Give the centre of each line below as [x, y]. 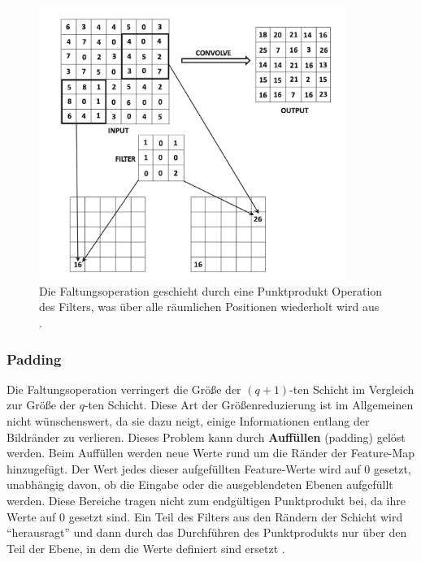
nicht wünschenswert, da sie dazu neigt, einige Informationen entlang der [188, 421]
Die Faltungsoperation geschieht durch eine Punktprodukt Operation [211, 290]
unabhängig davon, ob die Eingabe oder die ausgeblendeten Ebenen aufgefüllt [200, 484]
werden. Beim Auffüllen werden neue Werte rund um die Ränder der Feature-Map [211, 453]
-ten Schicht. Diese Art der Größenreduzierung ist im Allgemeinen [249, 405]
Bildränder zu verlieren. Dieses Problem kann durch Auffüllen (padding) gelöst [206, 437]
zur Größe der [41, 405]
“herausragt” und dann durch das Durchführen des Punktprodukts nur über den [207, 532]
